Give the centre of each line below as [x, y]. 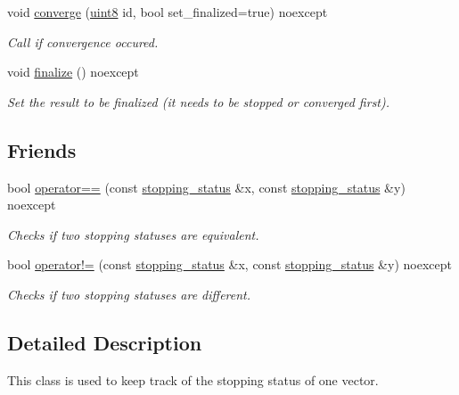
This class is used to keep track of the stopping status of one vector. [193, 379]
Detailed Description [105, 342]
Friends [42, 149]
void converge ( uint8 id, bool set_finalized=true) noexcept [168, 12]
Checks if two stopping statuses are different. [129, 294]
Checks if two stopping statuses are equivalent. [133, 234]
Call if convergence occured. [83, 41]
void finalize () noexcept [73, 72]
